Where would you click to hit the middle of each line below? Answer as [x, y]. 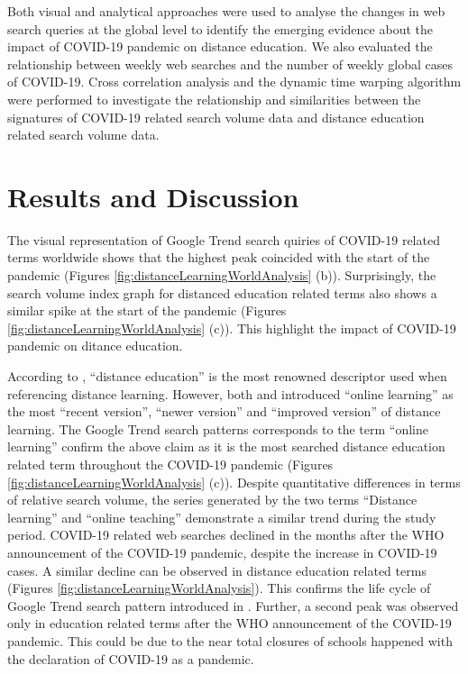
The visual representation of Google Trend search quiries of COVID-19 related [224, 239]
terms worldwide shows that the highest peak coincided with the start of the [219, 257]
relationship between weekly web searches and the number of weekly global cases [230, 64]
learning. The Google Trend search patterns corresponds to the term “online [218, 428]
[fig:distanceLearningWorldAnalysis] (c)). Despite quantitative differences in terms [234, 482]
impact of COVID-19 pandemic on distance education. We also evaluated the [220, 46]
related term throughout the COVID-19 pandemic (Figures [170, 464]
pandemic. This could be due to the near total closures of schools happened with [230, 640]
